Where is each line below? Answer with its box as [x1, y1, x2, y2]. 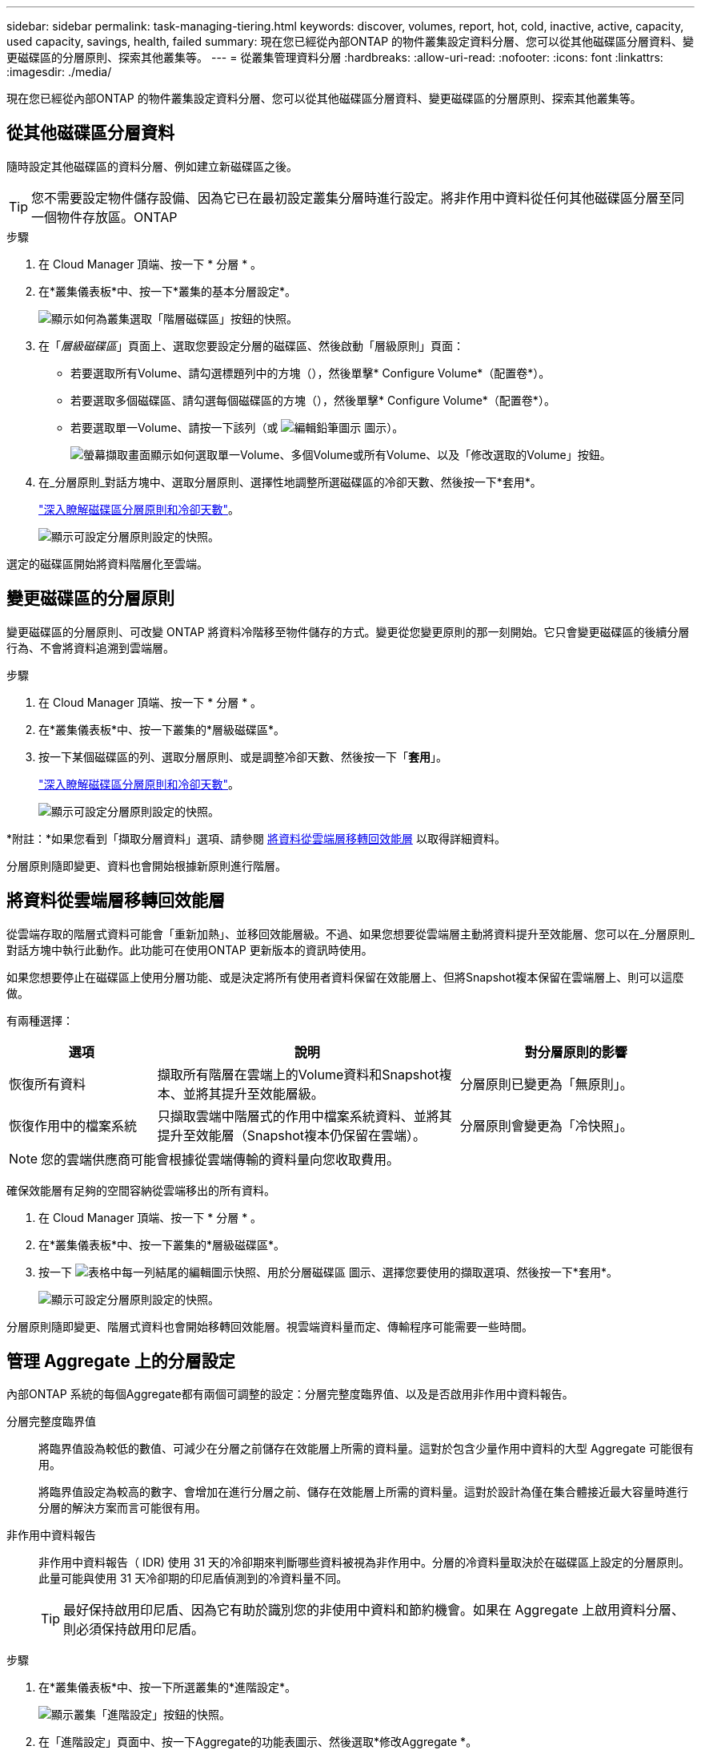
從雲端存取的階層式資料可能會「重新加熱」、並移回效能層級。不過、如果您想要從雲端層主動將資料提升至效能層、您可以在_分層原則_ [6, 926, 695, 941]
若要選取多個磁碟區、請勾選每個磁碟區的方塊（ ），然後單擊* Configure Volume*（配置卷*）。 [70, 393, 555, 407]
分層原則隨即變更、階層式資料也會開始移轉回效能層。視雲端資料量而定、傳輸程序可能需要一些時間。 [6, 1319, 533, 1333]
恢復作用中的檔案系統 [9, 1117, 138, 1134]
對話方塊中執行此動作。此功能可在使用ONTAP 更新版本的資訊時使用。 [6, 942, 373, 957]
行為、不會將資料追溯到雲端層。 [6, 640, 174, 655]
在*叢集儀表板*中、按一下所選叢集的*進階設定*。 [38, 1680, 297, 1695]
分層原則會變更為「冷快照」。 [459, 1117, 633, 1134]
